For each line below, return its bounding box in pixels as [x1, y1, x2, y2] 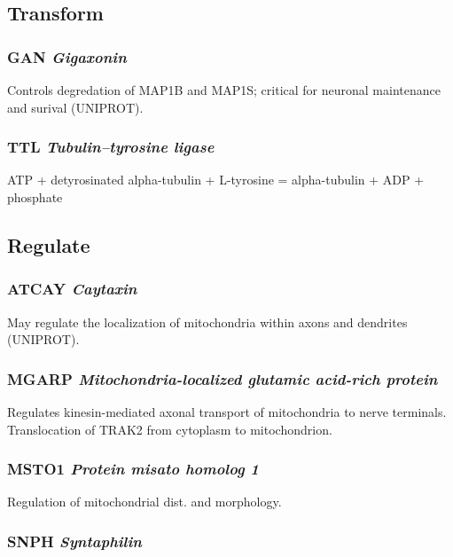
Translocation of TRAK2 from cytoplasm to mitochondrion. [7, 420, 332, 438]
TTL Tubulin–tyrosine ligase [7, 136, 215, 158]
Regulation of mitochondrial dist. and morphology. [7, 492, 282, 511]
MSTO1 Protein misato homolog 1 [7, 458, 260, 480]
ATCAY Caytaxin [7, 278, 137, 300]
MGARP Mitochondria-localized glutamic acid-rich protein [7, 367, 438, 389]
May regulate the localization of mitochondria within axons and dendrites [7, 312, 408, 331]
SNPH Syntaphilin [7, 530, 142, 552]
